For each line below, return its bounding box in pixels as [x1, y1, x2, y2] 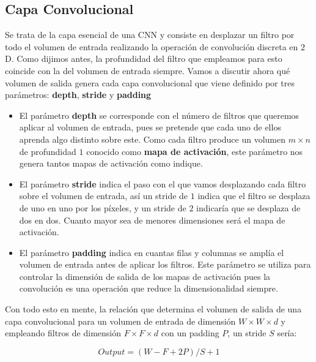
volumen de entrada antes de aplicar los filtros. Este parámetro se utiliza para [19, 258, 311, 271]
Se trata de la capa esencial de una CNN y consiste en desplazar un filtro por [5, 28, 295, 41]
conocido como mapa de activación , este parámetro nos [86, 145, 303, 157]
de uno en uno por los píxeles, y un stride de [19, 201, 186, 214]
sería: [277, 326, 297, 339]
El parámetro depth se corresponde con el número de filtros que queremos [19, 108, 299, 121]
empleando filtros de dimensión [5, 326, 121, 339]
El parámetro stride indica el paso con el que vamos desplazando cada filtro [19, 177, 306, 190]
